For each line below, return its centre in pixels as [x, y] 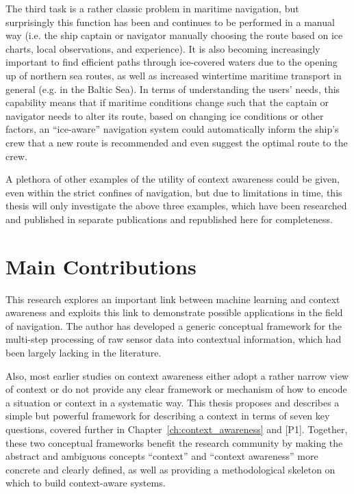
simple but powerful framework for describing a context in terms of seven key [168, 416]
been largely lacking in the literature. [84, 352]
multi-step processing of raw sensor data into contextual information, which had [174, 339]
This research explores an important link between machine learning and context [173, 299]
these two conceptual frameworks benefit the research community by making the [174, 442]
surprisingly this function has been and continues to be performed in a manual [170, 22]
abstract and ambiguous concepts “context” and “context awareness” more [162, 456]
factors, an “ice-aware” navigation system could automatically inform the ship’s [172, 129]
